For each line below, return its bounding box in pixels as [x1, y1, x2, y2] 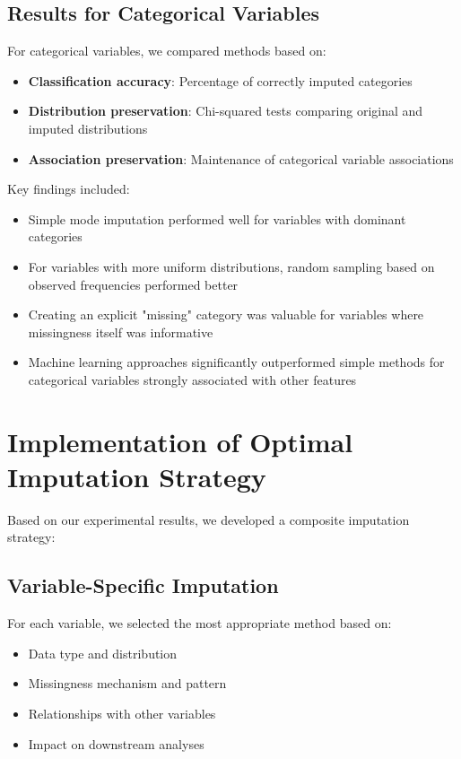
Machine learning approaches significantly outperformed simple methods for [28, 353, 445, 371]
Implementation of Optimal [7, 423, 353, 459]
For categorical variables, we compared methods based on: [7, 41, 326, 60]
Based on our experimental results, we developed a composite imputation [7, 510, 410, 528]
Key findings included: [7, 179, 130, 198]
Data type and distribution [28, 643, 178, 662]
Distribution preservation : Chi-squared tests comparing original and [28, 101, 423, 120]
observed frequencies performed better [28, 275, 239, 293]
